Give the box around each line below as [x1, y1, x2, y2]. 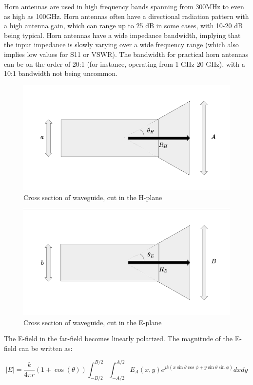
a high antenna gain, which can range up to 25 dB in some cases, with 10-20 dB [4, 20, 243, 31]
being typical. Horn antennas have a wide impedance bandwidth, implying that [4, 30, 241, 40]
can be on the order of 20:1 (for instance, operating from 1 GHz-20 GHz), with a [4, 58, 245, 69]
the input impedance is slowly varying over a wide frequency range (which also [4, 39, 239, 50]
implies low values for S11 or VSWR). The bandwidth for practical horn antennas [4, 49, 249, 59]
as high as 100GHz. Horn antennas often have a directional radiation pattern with [4, 11, 249, 21]
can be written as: [19, 343, 73, 353]
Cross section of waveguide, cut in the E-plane [23, 317, 162, 327]
